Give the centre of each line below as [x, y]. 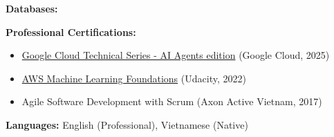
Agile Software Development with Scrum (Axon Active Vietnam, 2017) [172, 101]
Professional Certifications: [71, 31]
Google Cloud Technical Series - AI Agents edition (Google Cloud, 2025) [176, 55]
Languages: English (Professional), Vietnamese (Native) [127, 124]
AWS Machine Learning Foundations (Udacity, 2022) [134, 78]
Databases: [32, 8]
